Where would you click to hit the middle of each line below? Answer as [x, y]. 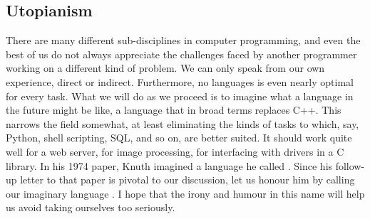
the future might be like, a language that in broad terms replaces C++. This [174, 110]
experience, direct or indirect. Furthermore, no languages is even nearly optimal [180, 81]
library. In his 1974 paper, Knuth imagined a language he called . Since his [169, 165]
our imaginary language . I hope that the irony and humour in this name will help [185, 193]
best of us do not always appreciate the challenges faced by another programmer [181, 54]
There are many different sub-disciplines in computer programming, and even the [183, 40]
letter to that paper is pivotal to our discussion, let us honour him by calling [187, 180]
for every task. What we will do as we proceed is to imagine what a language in [180, 96]
